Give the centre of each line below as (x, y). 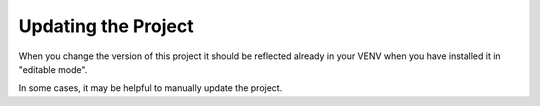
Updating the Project (106, 26)
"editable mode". (53, 69)
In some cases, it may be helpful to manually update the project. (150, 88)
